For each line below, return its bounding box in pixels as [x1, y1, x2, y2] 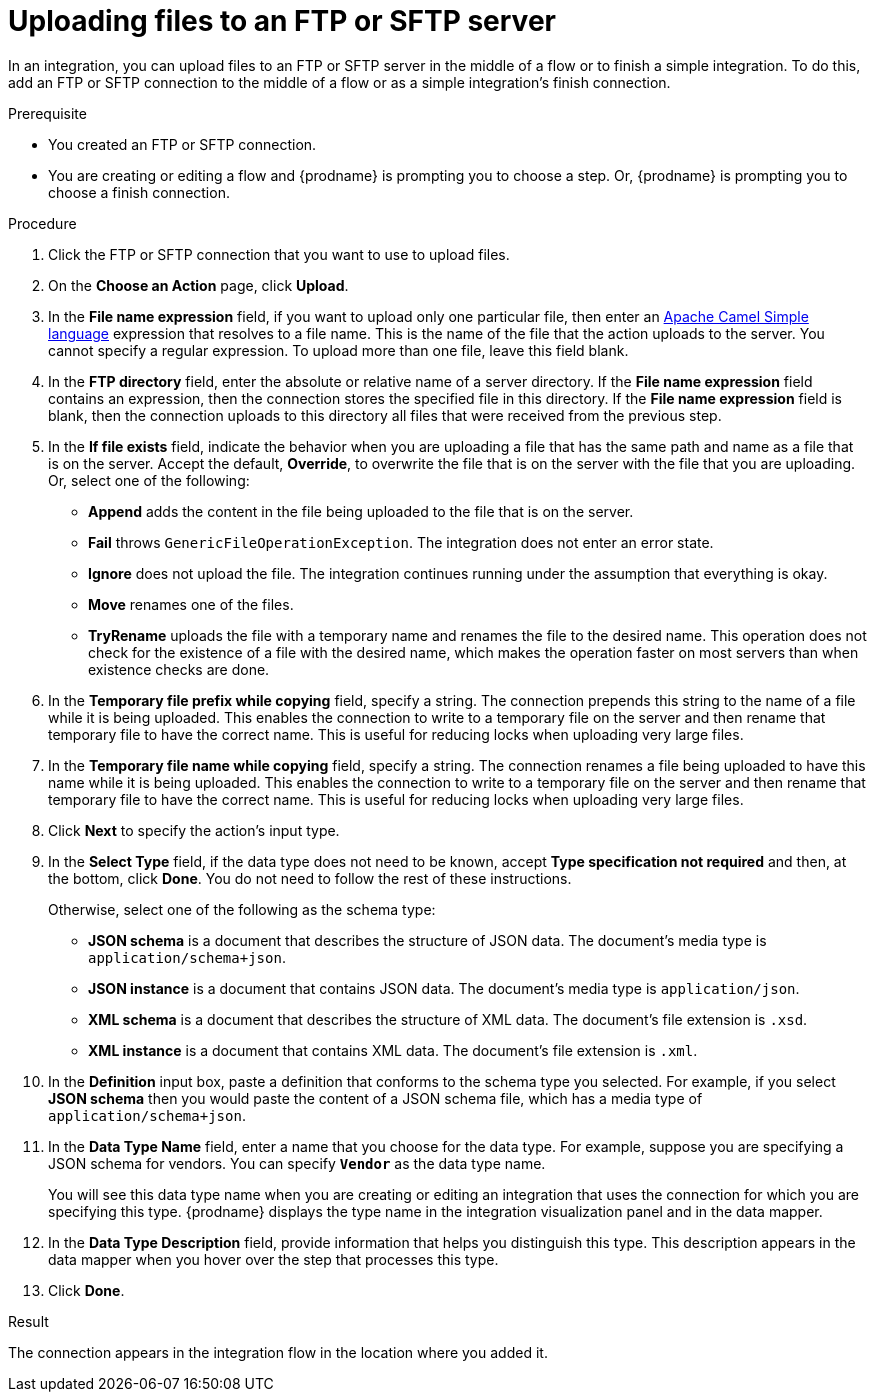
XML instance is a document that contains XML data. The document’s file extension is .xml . [88, 1041, 698, 1059]
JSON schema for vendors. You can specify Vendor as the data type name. [48, 1154, 546, 1172]
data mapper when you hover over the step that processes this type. [48, 1250, 499, 1268]
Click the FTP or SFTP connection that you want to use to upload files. [48, 245, 510, 263]
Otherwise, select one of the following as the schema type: [48, 900, 436, 918]
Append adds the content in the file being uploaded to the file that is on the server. [88, 502, 634, 520]
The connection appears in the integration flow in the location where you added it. [8, 1343, 548, 1361]
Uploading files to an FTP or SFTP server [8, 4, 556, 38]
